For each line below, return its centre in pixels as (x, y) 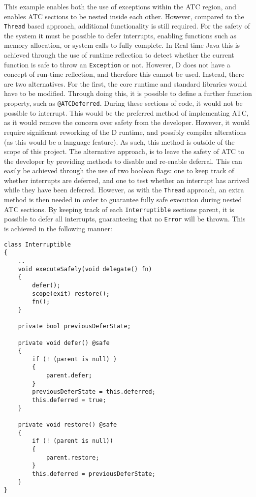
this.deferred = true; (69, 400)
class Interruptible (38, 244)
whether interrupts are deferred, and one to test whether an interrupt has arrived (127, 180)
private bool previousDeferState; (74, 326)
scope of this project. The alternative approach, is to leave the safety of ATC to (124, 151)
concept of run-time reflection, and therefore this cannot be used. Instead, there (124, 74)
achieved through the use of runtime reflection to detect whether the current (119, 55)
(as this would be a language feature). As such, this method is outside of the (119, 141)
